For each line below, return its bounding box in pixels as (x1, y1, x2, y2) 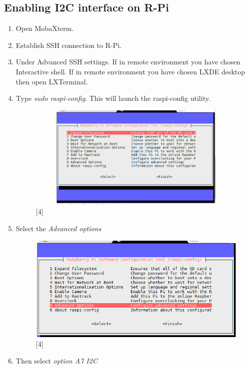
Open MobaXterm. (15, 23, 74, 33)
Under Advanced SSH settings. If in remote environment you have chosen (15, 56, 240, 67)
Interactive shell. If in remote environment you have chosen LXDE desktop (15, 66, 245, 76)
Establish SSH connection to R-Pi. (15, 39, 121, 50)
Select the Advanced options (15, 223, 101, 233)
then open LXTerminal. (15, 76, 88, 86)
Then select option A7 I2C (15, 356, 97, 366)
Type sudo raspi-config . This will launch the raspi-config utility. (15, 93, 210, 103)
